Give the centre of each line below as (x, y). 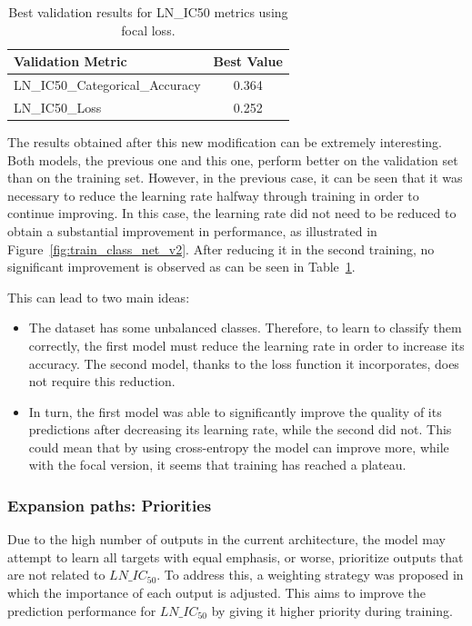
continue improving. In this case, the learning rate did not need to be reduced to (232, 213)
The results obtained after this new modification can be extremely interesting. (225, 141)
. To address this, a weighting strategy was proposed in (310, 575)
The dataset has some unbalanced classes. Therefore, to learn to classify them (245, 328)
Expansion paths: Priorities (110, 505)
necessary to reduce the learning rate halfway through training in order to (213, 195)
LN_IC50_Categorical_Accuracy (107, 85)
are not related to (56, 575)
